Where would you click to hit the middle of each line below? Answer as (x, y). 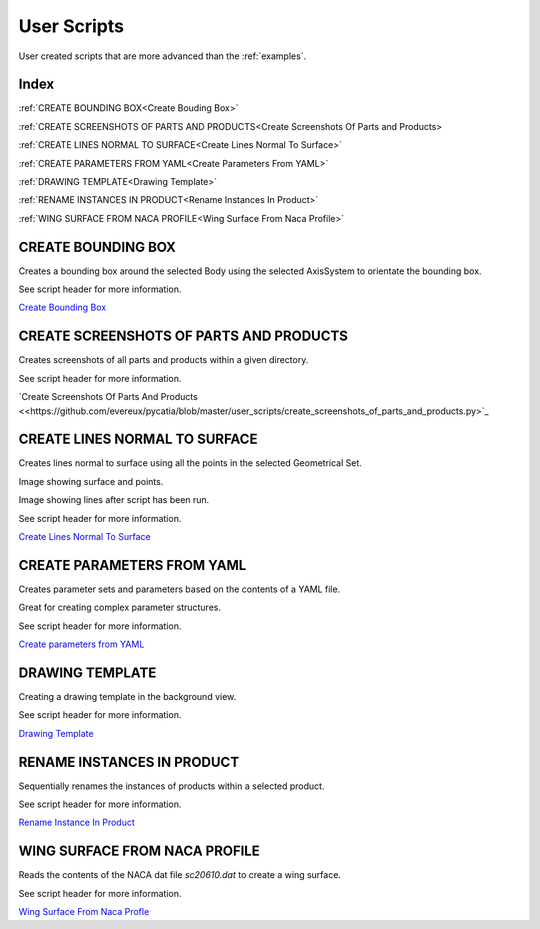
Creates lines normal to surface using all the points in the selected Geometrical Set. (190, 463)
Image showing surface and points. (91, 481)
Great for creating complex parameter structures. (120, 607)
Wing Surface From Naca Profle (84, 912)
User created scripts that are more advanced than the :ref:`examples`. (162, 56)
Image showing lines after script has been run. (114, 500)
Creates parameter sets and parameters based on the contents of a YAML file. (179, 589)
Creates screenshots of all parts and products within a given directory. (163, 360)
